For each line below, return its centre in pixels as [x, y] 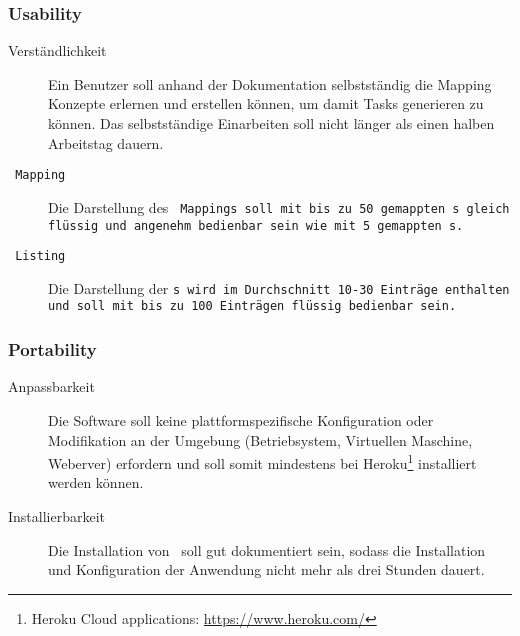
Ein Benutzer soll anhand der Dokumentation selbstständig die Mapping [270, 83]
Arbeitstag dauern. [106, 142]
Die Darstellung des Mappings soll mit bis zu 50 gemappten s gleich [279, 206]
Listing [40, 256]
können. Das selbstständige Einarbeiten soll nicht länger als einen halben [271, 123]
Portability [52, 349]
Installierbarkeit [57, 515]
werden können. [96, 482]
